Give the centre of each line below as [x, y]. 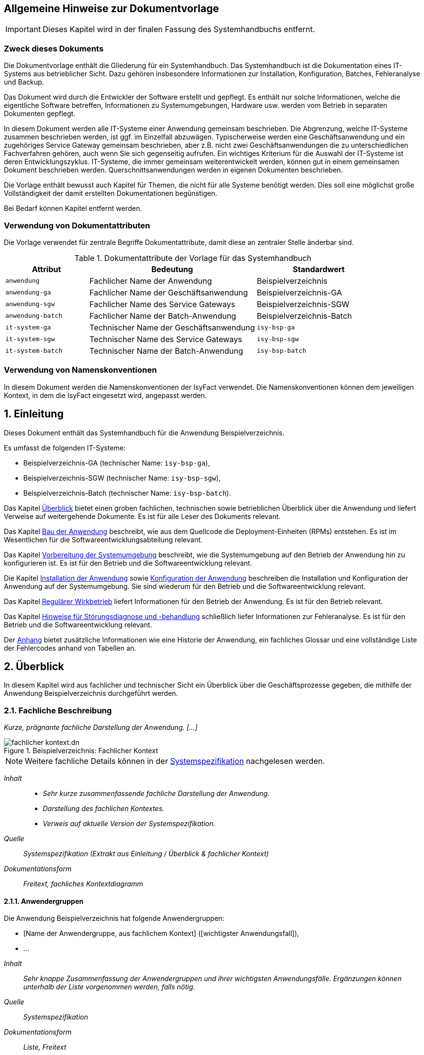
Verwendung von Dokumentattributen [77, 225]
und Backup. [24, 82]
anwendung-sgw [30, 304]
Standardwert [319, 269]
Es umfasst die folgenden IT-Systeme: [65, 448]
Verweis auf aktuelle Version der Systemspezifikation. [129, 824]
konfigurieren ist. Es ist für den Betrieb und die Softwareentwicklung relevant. [128, 563]
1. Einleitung [34, 414]
